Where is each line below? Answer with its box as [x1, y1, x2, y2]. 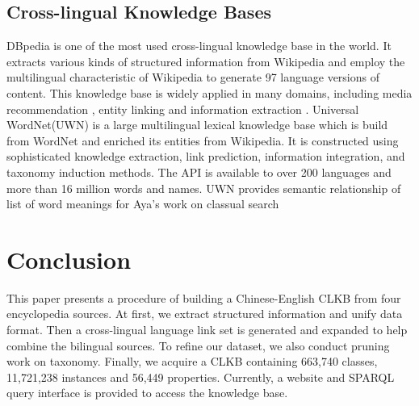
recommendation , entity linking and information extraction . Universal [6, 100, 359, 117]
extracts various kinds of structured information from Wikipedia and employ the [6, 52, 405, 69]
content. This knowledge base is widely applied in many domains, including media [6, 84, 413, 101]
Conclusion [6, 242, 132, 275]
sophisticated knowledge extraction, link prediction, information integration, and [6, 148, 405, 165]
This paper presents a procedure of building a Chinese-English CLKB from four [6, 289, 401, 306]
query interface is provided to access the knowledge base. [6, 384, 288, 401]
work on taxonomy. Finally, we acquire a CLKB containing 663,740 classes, [6, 353, 378, 370]
